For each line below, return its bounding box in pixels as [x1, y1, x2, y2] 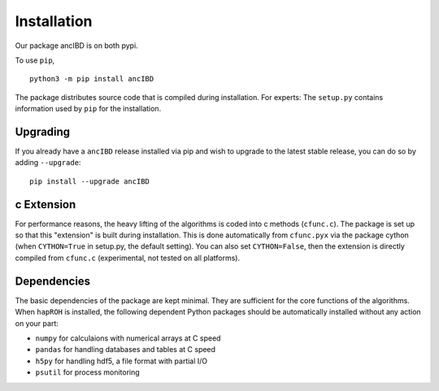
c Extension [15, 198, 76, 211]
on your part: [15, 318, 59, 328]
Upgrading [15, 124, 71, 138]
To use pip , [15, 55, 55, 65]
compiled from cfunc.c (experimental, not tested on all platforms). [15, 253, 240, 263]
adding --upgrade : [15, 158, 81, 167]
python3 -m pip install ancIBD [29, 74, 154, 84]
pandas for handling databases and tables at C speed [35, 345, 215, 354]
